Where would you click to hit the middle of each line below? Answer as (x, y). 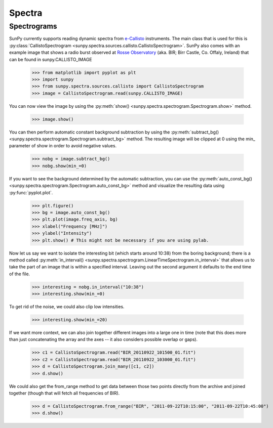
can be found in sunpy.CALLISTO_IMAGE (51, 59)
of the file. (19, 274)
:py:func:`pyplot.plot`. (31, 192)
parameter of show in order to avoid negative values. (63, 146)
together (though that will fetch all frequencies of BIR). (64, 393)
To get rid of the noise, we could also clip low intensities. (67, 307)
